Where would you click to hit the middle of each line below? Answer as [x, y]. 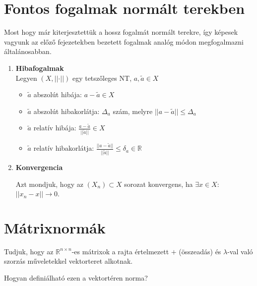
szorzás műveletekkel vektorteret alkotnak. [68, 261]
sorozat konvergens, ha [159, 184]
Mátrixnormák [55, 227]
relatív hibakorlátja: [64, 148]
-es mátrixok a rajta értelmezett [120, 251]
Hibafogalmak [40, 68]
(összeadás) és [200, 251]
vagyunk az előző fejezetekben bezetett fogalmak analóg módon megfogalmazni [124, 41]
